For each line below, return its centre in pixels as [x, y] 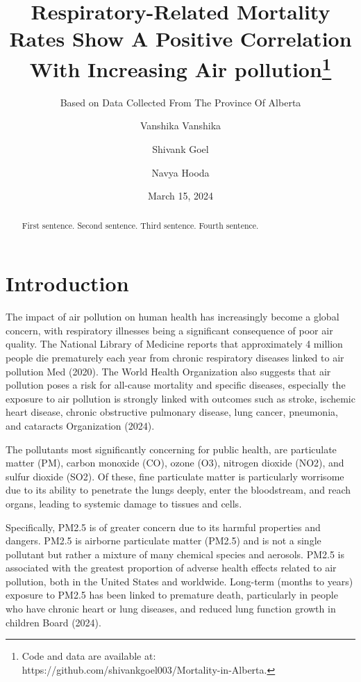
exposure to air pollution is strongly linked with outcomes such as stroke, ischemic [180, 398]
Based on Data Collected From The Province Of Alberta [180, 102]
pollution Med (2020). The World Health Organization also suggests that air [168, 371]
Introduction [67, 283]
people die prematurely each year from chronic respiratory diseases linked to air [175, 357]
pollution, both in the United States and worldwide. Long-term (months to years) [179, 581]
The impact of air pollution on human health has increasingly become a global [173, 317]
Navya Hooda [180, 172]
